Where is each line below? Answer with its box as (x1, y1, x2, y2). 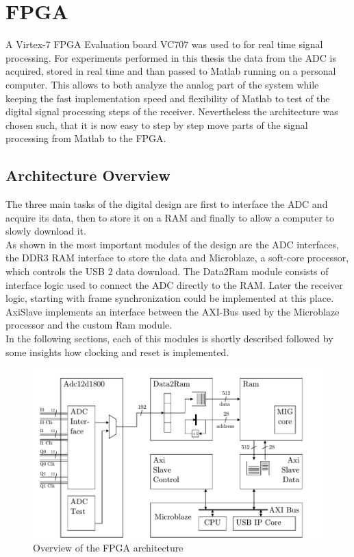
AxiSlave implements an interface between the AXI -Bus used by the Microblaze (5, 304, 340, 318)
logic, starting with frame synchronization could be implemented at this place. (5, 291, 334, 305)
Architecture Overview (5, 165, 170, 186)
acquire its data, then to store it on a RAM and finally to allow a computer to (5, 210, 334, 224)
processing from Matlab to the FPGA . (5, 131, 166, 145)
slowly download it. (5, 224, 86, 238)
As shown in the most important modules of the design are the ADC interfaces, (5, 237, 339, 251)
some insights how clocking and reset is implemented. (5, 344, 229, 359)
